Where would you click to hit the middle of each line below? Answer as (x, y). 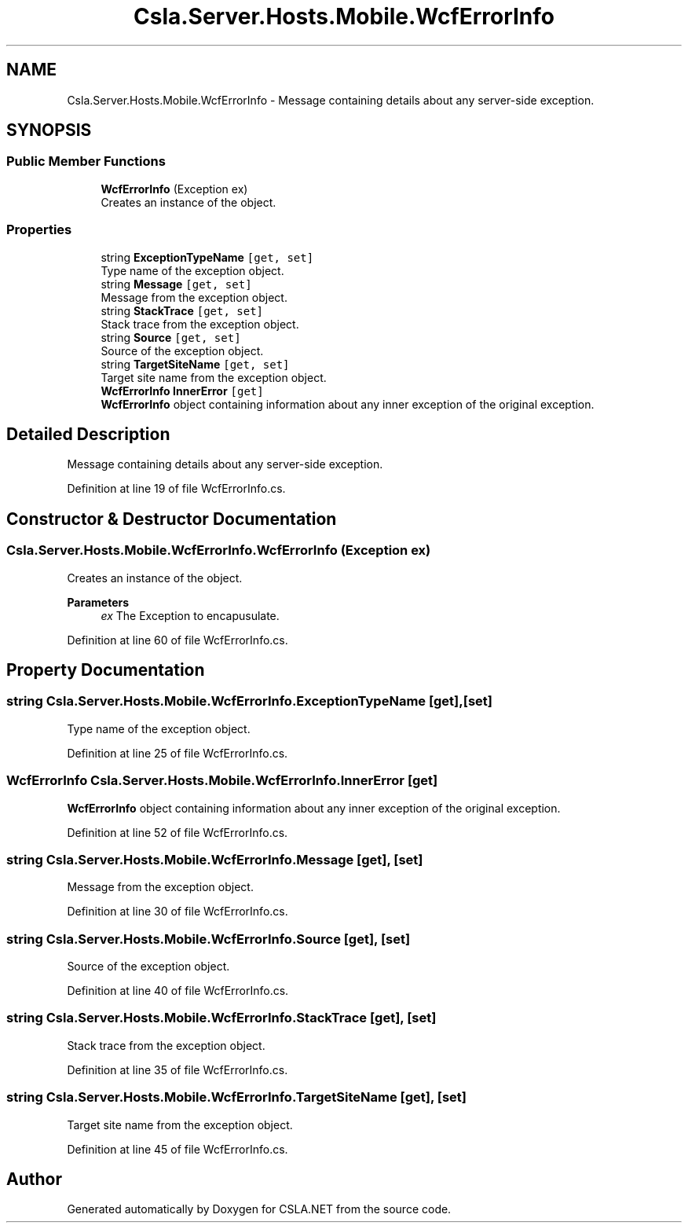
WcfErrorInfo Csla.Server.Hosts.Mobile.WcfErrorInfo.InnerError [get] (222, 781)
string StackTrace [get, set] (182, 310)
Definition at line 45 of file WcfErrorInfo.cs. (177, 1149)
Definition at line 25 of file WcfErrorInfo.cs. (177, 753)
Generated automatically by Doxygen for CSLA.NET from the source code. (259, 1209)
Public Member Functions (86, 161)
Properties (39, 230)
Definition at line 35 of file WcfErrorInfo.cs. (177, 1069)
